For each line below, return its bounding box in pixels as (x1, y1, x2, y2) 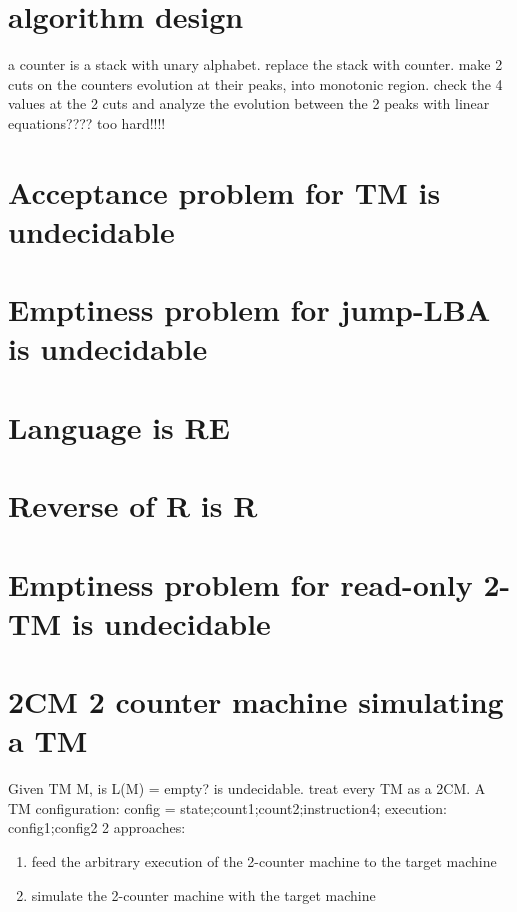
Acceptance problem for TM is (8, 171, 441, 212)
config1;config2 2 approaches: (8, 817, 186, 838)
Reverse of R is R (8, 485, 258, 526)
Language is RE (8, 406, 230, 447)
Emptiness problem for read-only (8, 563, 473, 604)
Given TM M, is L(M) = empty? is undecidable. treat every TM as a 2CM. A (8, 778, 486, 799)
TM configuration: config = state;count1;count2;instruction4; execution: (8, 797, 447, 818)
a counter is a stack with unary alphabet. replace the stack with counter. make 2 (8, 54, 503, 75)
